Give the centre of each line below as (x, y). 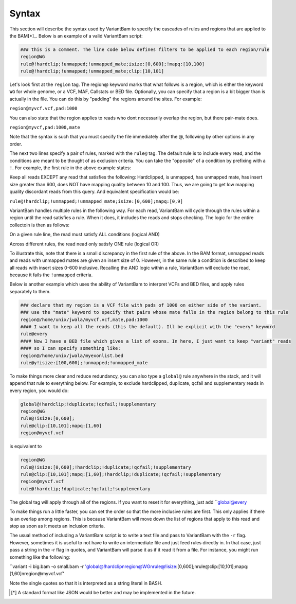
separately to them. (30, 291)
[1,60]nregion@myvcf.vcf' (37, 574)
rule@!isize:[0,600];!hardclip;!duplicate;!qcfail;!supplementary (106, 467)
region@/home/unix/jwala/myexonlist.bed (72, 356)
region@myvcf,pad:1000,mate (45, 128)
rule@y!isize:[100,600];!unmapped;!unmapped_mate (84, 362)
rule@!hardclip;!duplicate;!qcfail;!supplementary (86, 488)
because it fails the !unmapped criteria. (51, 275)
